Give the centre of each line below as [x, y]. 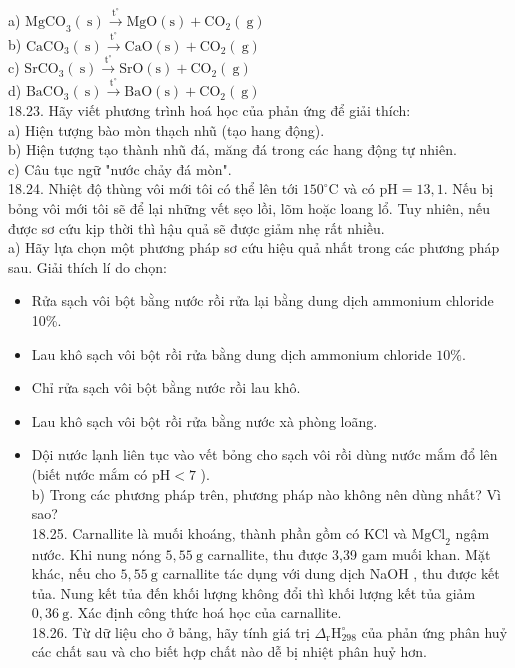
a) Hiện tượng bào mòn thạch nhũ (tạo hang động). [166, 129]
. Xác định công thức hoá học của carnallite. [205, 612]
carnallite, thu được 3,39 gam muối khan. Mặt [349, 553]
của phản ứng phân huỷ [434, 631]
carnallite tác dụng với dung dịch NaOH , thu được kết [331, 573]
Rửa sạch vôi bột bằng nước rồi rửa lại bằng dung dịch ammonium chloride [262, 300]
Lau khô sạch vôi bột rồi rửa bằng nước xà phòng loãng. [204, 420]
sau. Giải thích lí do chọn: [87, 266]
